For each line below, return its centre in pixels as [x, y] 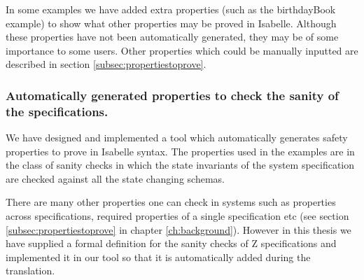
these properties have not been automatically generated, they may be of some [172, 37]
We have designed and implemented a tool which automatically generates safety [177, 138]
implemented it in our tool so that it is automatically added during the [158, 257]
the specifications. [57, 111]
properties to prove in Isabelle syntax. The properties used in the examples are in [180, 151]
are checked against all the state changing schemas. [115, 178]
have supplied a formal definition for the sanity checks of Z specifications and [171, 243]
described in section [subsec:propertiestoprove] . [106, 64]
